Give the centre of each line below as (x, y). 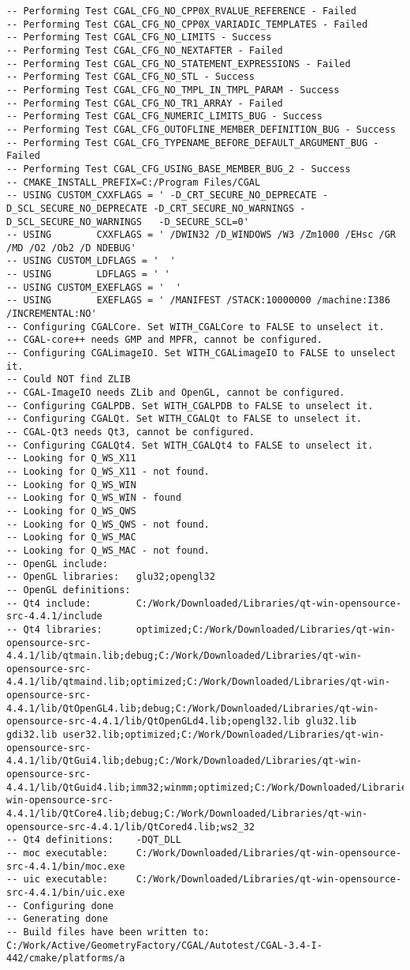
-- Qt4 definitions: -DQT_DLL (94, 840)
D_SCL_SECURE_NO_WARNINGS (74, 222)
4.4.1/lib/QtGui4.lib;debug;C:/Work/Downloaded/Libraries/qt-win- (184, 761)
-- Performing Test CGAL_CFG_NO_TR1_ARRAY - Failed (145, 103)
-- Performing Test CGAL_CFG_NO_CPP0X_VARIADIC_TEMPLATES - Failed (187, 24)
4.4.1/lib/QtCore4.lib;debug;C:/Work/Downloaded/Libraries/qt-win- (187, 814)
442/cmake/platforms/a (66, 959)
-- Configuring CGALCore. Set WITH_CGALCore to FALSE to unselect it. (196, 327)
